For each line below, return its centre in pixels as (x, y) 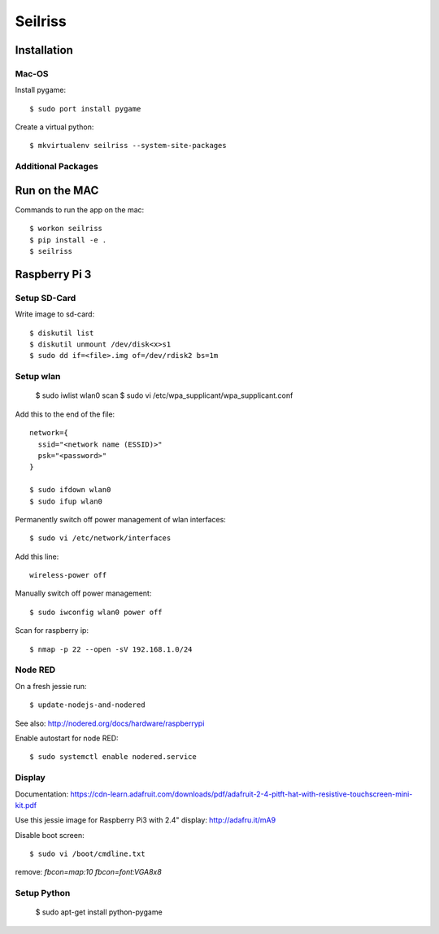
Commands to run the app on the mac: (80, 209)
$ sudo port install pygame (85, 109)
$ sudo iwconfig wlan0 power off (96, 612)
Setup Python (43, 893)
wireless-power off (68, 575)
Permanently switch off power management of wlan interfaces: (121, 519)
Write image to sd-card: (55, 314)
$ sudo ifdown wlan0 (70, 490)
